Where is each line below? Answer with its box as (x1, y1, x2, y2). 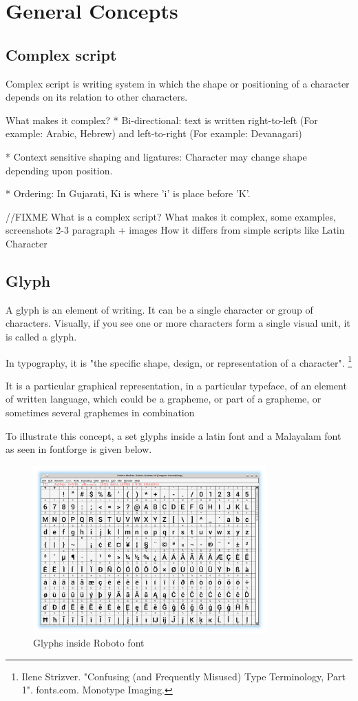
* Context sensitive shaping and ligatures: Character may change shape (6, 149, 307, 163)
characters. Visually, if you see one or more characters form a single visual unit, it (6, 316, 350, 330)
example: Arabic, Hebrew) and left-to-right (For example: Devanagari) (6, 126, 302, 141)
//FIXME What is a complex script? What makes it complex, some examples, (6, 209, 336, 223)
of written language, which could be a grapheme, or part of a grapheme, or (6, 392, 322, 406)
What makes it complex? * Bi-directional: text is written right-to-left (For (6, 112, 318, 127)
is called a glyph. (6, 329, 77, 343)
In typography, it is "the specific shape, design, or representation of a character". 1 (6, 353, 352, 369)
